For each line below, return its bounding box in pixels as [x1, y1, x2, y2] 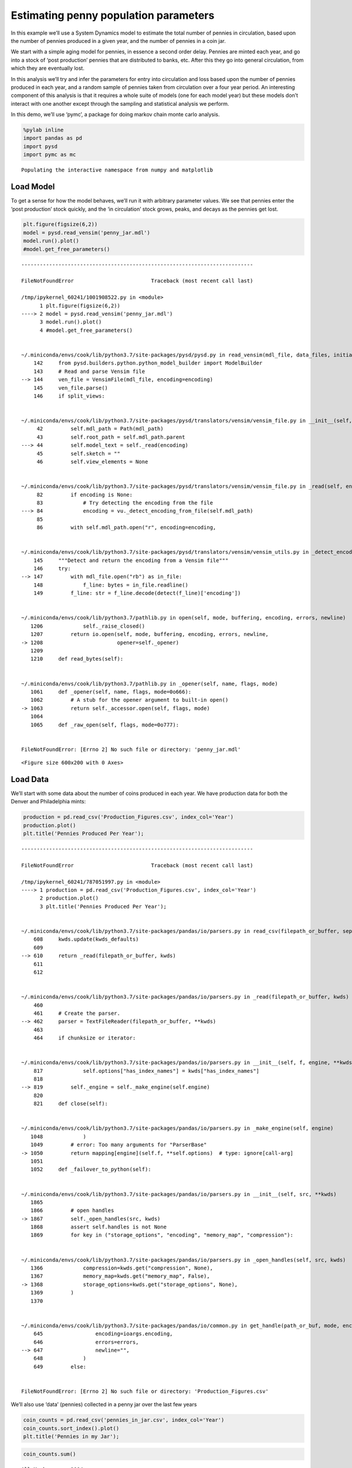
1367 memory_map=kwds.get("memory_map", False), [30, 1273, 211, 1280]
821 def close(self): [33, 1100, 109, 1107]
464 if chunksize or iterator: [33, 1035, 136, 1042]
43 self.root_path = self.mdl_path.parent [36, 433, 185, 440]
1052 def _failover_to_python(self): [30, 1166, 152, 1173]
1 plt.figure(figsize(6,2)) [39, 302, 120, 309]
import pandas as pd [23, 135, 82, 142]
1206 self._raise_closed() [30, 622, 145, 629]
